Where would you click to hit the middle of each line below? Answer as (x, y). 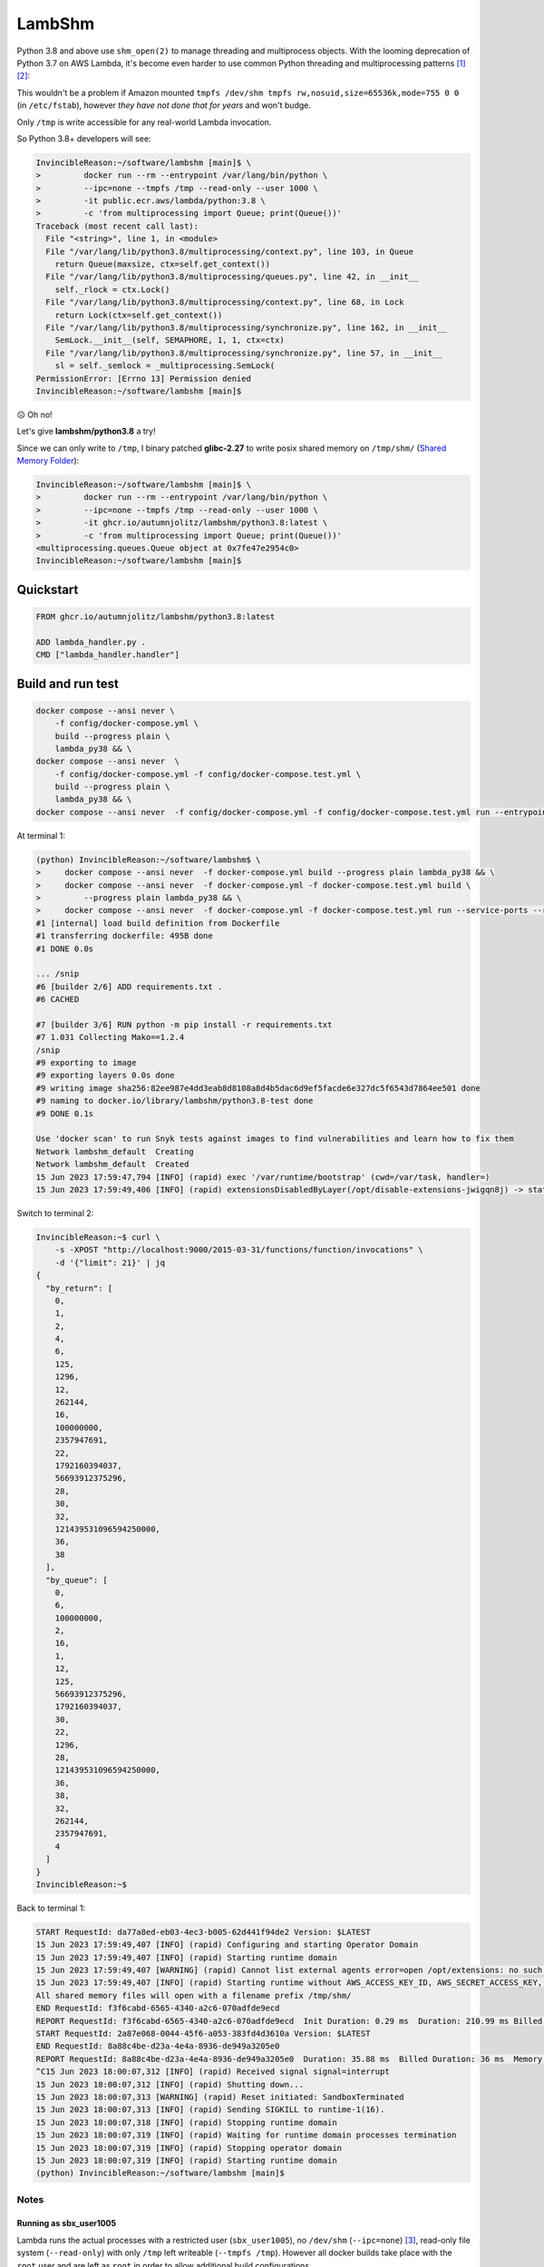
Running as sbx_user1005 (67, 2223)
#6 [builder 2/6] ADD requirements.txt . (129, 987)
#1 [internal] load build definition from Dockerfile (158, 923)
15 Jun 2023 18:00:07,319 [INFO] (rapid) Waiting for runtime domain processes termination (246, 2135)
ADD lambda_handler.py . (91, 642)
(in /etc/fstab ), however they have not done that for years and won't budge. (164, 105)
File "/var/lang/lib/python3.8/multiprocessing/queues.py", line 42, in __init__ (232, 277)
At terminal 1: (41, 835)
